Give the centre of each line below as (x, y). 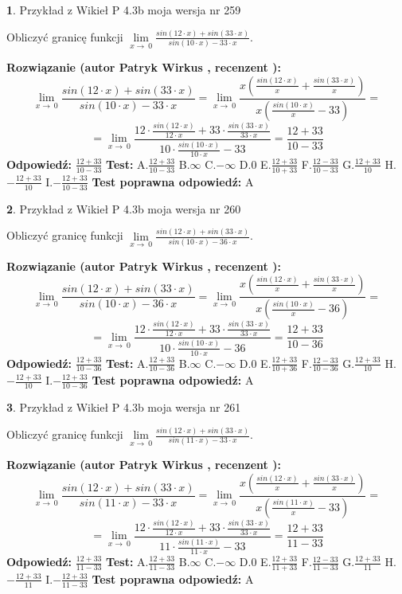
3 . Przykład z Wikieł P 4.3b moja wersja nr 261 (124, 407)
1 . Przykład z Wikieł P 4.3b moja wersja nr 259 (124, 10)
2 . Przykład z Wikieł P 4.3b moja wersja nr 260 (124, 208)
